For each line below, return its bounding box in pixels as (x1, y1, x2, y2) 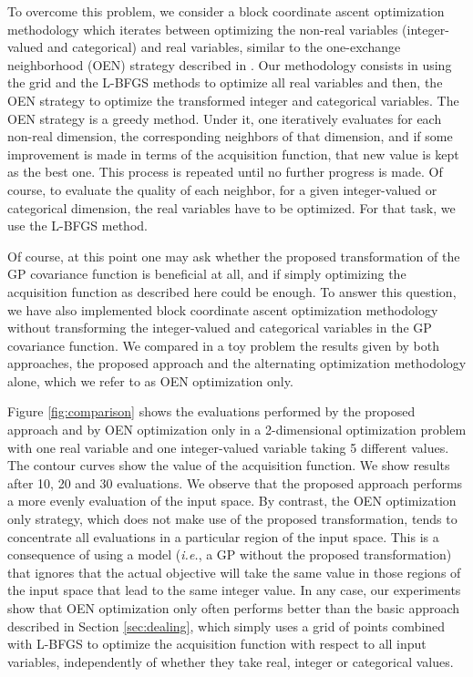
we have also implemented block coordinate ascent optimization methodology (7, 300, 438, 319)
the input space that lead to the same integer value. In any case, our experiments (7, 580, 461, 600)
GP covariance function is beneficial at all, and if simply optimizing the (7, 264, 406, 283)
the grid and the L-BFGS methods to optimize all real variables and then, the (7, 73, 443, 92)
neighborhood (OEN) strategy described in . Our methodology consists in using (7, 55, 452, 74)
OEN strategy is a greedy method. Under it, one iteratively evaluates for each (7, 108, 442, 128)
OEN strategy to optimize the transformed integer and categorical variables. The (7, 90, 459, 109)
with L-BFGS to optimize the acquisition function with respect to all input (7, 634, 427, 653)
